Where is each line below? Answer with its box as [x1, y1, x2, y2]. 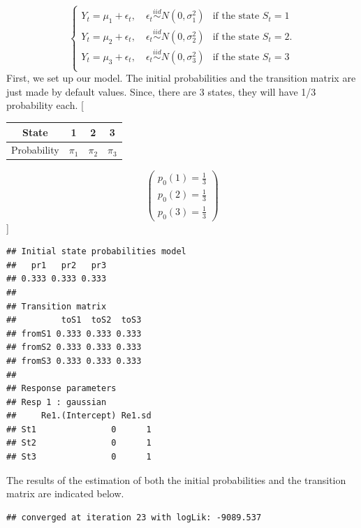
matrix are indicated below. [6, 486, 124, 501]
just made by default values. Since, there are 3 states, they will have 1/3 [6, 84, 316, 98]
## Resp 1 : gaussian [6, 397, 107, 407]
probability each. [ [6, 98, 84, 112]
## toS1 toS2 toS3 [6, 315, 142, 325]
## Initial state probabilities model [6, 247, 186, 257]
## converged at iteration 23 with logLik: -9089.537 [6, 512, 262, 522]
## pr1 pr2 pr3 [6, 260, 107, 270]
